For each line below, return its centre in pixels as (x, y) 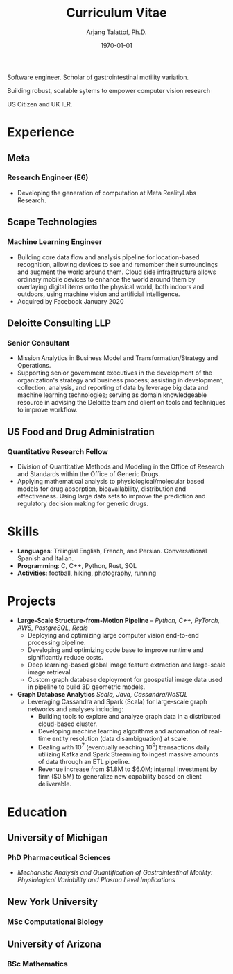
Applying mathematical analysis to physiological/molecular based (111, 481)
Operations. (34, 366)
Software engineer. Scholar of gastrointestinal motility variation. (98, 77)
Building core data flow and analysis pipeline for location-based (108, 257)
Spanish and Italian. (45, 558)
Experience (41, 132)
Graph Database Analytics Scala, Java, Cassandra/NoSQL (103, 694)
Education (37, 812)
